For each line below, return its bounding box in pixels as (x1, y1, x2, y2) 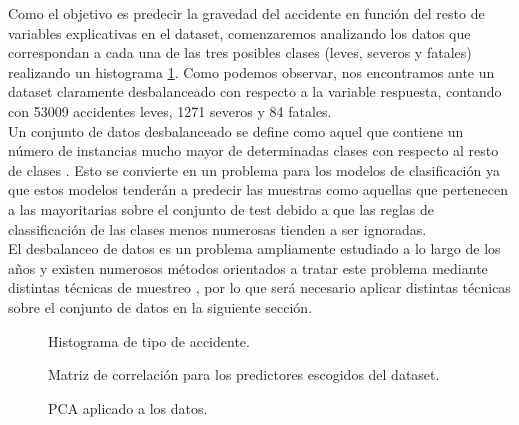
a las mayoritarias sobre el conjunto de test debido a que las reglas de (8, 198, 435, 219)
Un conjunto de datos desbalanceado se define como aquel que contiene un (8, 120, 464, 141)
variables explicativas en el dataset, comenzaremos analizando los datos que (8, 22, 471, 43)
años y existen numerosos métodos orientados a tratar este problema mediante (8, 257, 488, 278)
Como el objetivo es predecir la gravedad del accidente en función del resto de (8, 3, 485, 23)
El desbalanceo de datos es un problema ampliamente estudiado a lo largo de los (8, 238, 501, 259)
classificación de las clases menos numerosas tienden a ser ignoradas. (8, 218, 427, 239)
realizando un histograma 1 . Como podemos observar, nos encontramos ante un (8, 61, 495, 82)
